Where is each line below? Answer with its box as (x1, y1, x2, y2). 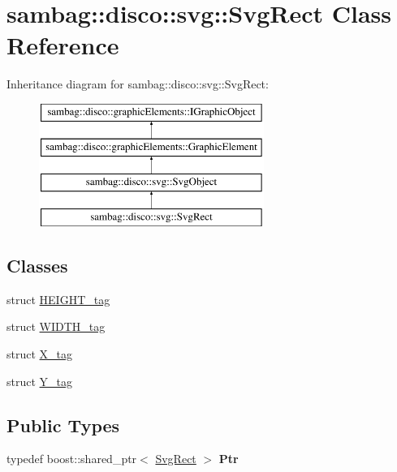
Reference (6, 28, 119, 62)
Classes (6, 253, 68, 278)
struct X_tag (6, 345, 73, 363)
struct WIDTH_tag (6, 318, 106, 335)
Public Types (6, 412, 120, 437)
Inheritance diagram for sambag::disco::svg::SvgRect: (6, 75, 269, 92)
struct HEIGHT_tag (6, 290, 110, 307)
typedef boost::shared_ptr (6, 450, 137, 467)
